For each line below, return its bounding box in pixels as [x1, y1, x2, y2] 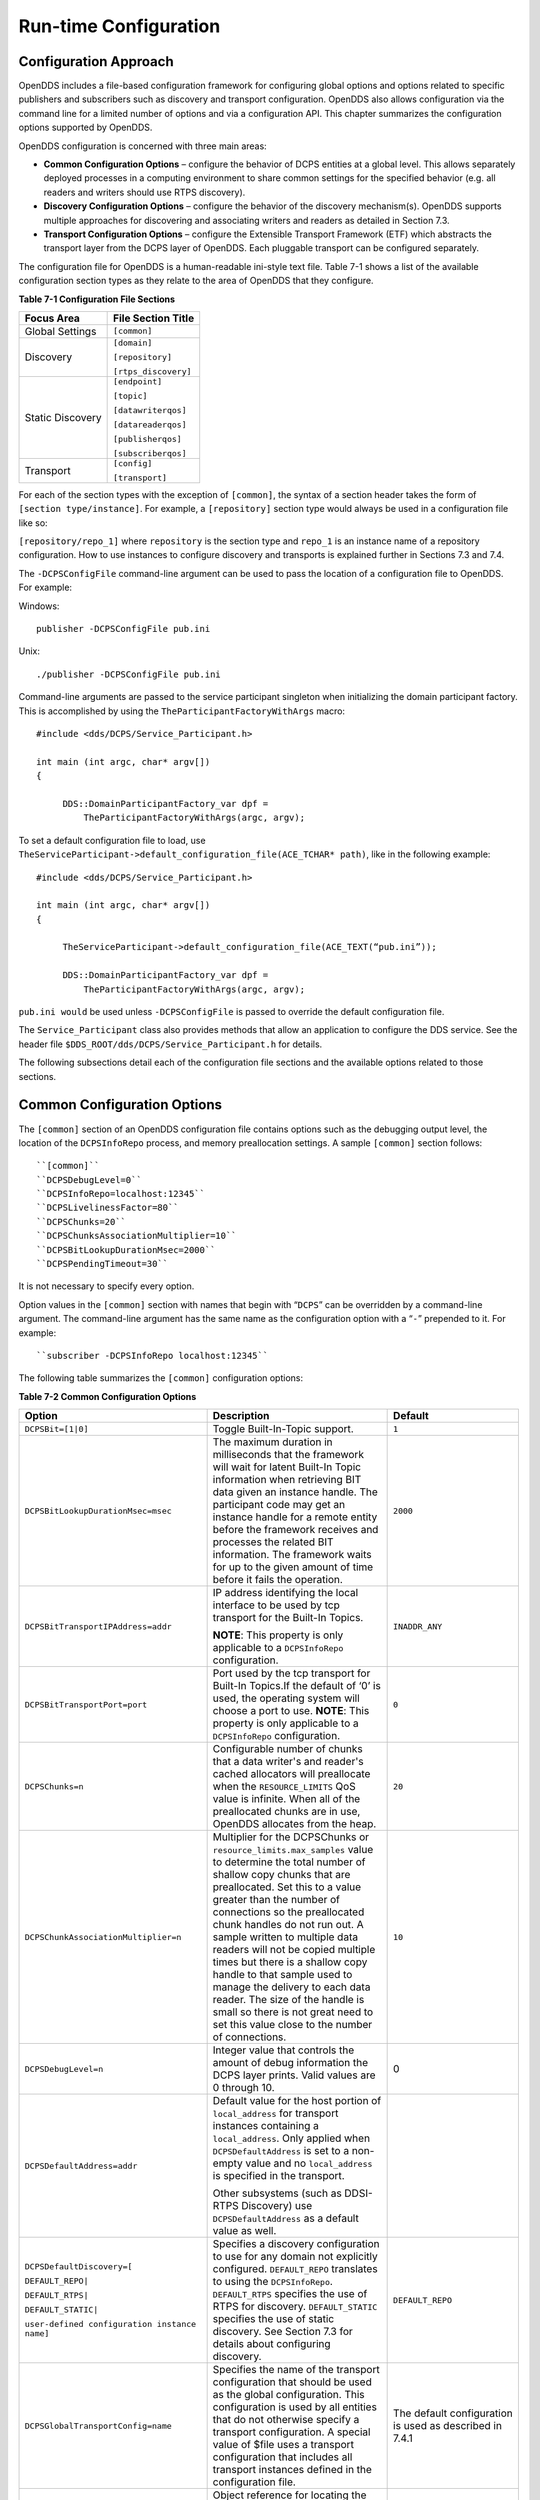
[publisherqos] [113, 433, 182, 444]
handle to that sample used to [212, 1968, 353, 1982]
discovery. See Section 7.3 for [212, 2325, 354, 2339]
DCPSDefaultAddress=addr [24, 2160, 138, 2171]
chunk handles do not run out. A [212, 1918, 364, 1932]
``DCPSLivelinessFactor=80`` [36, 1202, 179, 1214]
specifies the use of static [212, 2312, 335, 2326]
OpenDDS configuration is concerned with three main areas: [18, 140, 267, 152]
